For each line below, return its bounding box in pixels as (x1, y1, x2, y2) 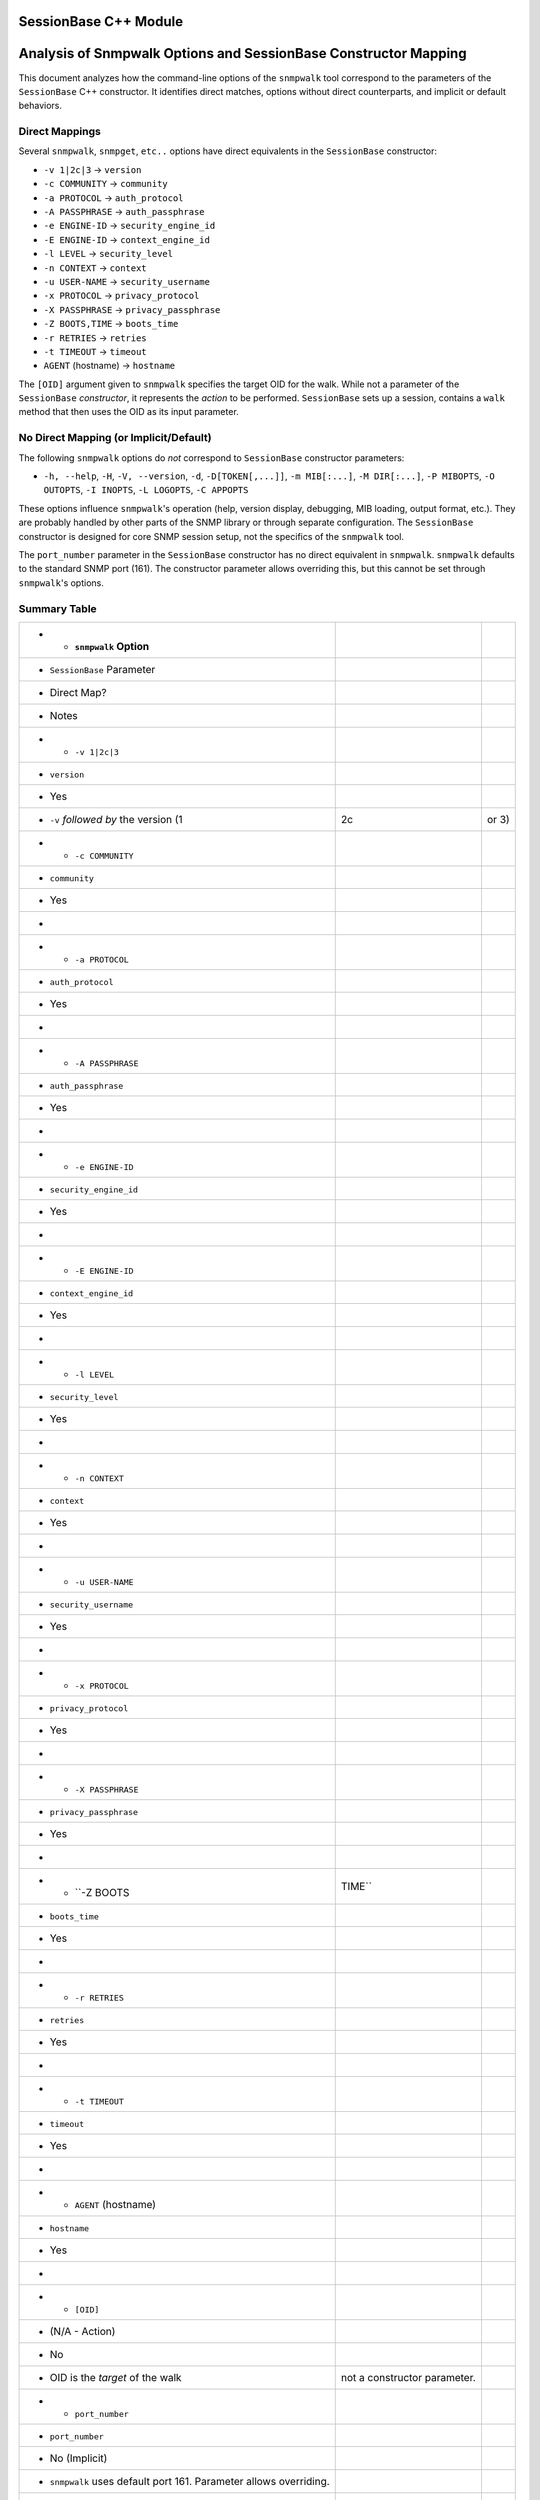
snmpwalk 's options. (18, 576, 104, 589)
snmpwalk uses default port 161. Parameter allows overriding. (49, 2474, 330, 2488)
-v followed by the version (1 (49, 812, 184, 826)
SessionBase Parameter (49, 662, 156, 676)
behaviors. (18, 100, 63, 112)
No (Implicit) (49, 2451, 108, 2465)
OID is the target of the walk (49, 2370, 182, 2384)
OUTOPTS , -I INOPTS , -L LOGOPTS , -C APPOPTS (43, 484, 249, 496)
